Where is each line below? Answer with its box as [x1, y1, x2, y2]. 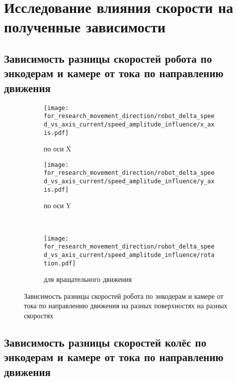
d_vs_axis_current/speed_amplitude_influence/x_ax [44, 121, 215, 128]
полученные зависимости [4, 16, 166, 37]
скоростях [24, 310, 54, 320]
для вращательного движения [44, 274, 132, 284]
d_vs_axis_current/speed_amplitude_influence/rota [44, 251, 215, 258]
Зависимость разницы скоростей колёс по [4, 334, 207, 350]
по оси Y [44, 200, 72, 211]
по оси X [44, 143, 72, 154]
